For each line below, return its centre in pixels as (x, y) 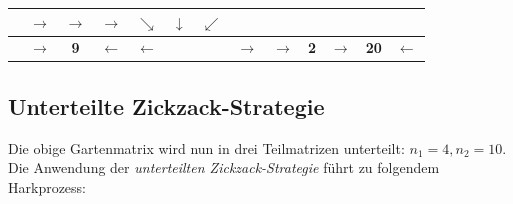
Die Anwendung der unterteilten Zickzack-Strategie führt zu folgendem (224, 167)
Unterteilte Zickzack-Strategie (166, 105)
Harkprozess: (47, 186)
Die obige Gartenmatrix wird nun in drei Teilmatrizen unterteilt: (206, 147)
